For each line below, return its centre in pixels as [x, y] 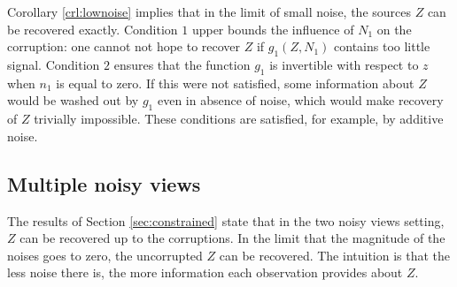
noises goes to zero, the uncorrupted [105, 255]
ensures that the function [182, 64]
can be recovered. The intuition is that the [335, 255]
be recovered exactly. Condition [93, 29]
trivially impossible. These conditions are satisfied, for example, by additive [239, 119]
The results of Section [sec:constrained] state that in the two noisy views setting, [226, 220]
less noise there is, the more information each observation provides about [205, 272]
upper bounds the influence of [273, 29]
